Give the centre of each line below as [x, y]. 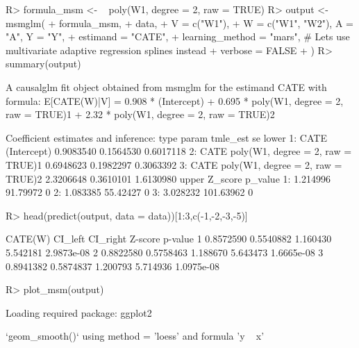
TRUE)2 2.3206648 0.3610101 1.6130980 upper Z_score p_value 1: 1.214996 [168, 178]
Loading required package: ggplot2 [79, 312]
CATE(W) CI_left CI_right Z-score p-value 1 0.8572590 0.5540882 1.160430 [169, 239]
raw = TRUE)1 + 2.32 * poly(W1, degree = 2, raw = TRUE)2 [140, 114]
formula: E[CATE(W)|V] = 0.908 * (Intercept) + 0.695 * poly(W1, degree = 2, [175, 100]
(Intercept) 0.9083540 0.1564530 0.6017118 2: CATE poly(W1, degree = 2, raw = [179, 151]
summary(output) [43, 64]
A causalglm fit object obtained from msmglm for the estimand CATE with [166, 86]
